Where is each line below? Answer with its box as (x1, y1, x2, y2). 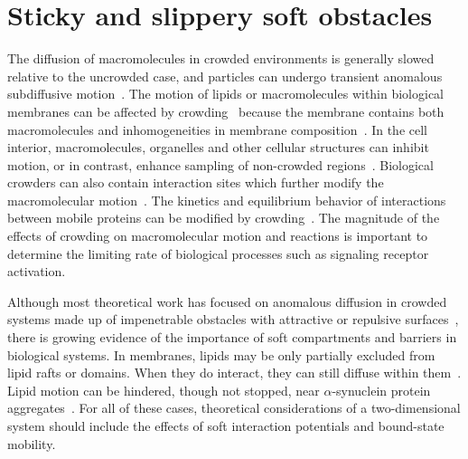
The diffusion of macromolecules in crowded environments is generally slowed (7, 49, 435, 68)
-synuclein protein (332, 380, 431, 399)
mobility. (7, 434, 56, 453)
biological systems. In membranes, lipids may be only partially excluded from (7, 345, 435, 364)
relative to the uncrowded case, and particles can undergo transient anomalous (7, 66, 443, 85)
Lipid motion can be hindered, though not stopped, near (7, 380, 320, 399)
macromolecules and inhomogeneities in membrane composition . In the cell (7, 120, 428, 139)
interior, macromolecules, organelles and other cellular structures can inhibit (7, 138, 429, 157)
